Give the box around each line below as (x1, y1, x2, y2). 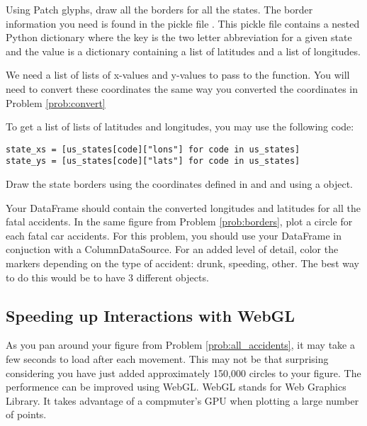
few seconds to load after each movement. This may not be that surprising (6, 352, 329, 366)
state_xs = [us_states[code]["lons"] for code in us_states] (6, 144, 300, 155)
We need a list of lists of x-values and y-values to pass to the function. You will (6, 67, 350, 82)
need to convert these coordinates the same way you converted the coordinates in (6, 81, 358, 96)
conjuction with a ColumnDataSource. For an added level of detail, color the (6, 242, 339, 257)
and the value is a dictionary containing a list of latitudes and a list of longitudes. (6, 43, 361, 58)
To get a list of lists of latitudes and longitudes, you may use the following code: (6, 119, 354, 134)
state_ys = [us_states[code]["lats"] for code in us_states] (6, 156, 300, 167)
